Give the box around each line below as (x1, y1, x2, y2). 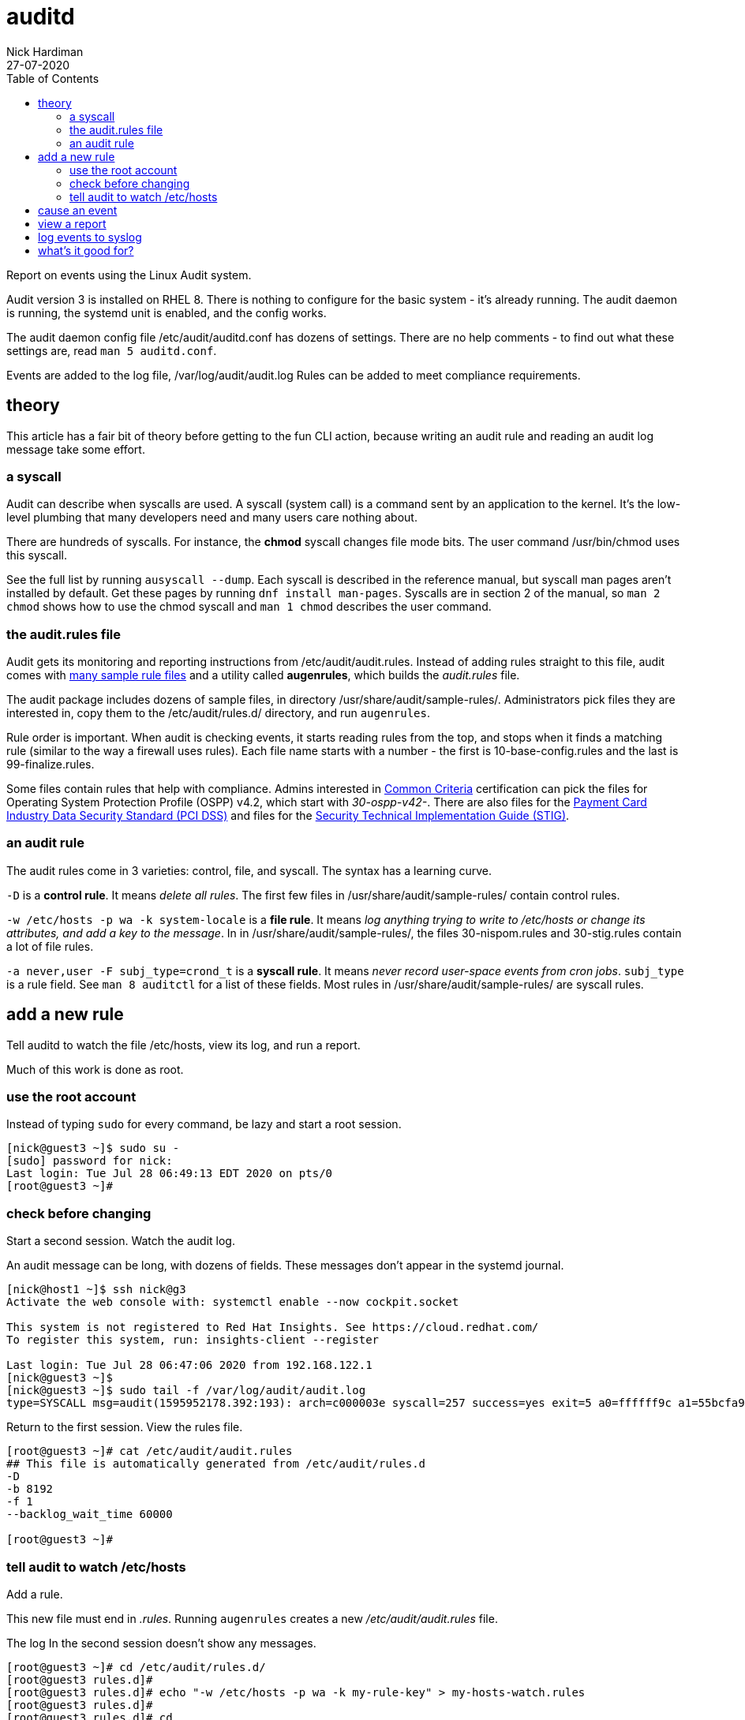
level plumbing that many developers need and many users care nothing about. (6, 510, 417, 525)
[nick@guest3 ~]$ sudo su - (6, 1142, 180, 1155)
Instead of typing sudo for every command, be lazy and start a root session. (6, 1117, 402, 1131)
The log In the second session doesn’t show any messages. (6, 1636, 316, 1650)
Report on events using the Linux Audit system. (6, 267, 252, 282)
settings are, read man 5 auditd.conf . (6, 343, 217, 357)
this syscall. (6, 548, 68, 563)
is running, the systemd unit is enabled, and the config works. (6, 305, 327, 320)
